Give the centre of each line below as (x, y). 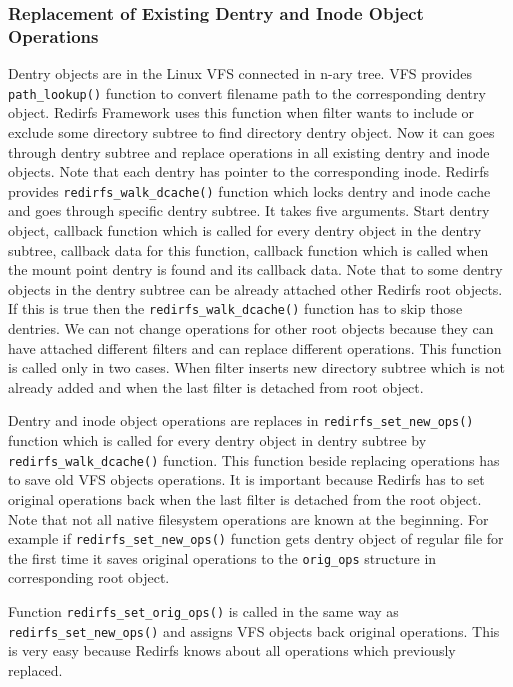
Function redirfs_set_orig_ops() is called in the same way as (203, 611)
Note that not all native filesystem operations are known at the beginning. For (248, 518)
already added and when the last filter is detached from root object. (216, 386)
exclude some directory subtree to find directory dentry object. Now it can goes (251, 131)
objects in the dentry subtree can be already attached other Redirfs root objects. (255, 288)
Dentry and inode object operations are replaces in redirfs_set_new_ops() (241, 420)
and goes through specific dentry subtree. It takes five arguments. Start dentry (249, 210)
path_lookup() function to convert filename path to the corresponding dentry (247, 92)
